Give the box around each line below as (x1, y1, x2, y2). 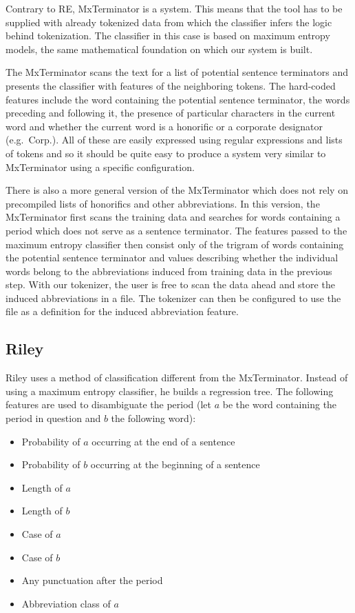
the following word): (111, 411, 196, 425)
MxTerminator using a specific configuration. (6, 159, 195, 174)
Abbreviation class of (21, 596, 111, 610)
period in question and (6, 411, 101, 425)
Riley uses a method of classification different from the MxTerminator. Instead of (6, 370, 348, 385)
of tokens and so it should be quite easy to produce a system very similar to (6, 145, 326, 160)
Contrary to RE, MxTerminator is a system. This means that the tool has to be (6, 1, 343, 15)
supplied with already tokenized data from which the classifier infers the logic (6, 14, 332, 29)
